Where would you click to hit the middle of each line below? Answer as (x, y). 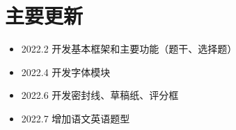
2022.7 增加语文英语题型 (76, 118)
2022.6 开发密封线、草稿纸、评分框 (100, 95)
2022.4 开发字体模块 (66, 72)
